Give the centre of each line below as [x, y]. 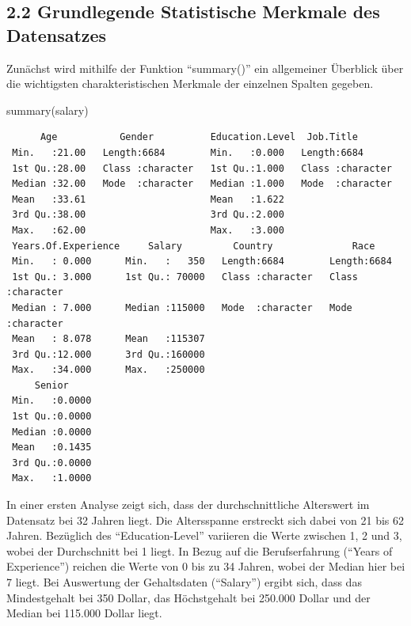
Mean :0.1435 [52, 448]
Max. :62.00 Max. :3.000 [148, 230]
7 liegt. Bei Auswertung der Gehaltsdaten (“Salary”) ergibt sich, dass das [184, 582]
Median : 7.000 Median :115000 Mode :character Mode [182, 307]
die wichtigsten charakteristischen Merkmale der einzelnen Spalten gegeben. [190, 83]
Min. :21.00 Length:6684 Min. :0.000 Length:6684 [188, 152]
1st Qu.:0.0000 [52, 417]
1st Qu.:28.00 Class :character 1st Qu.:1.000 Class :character [202, 168]
